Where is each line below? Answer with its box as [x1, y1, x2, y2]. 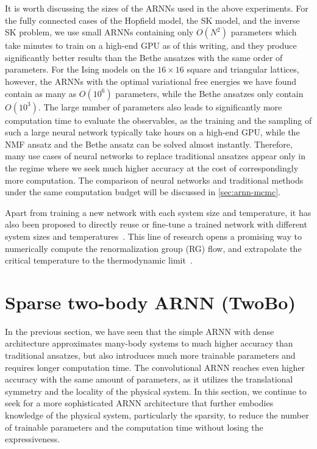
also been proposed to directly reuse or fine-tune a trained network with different [5, 218, 307, 231]
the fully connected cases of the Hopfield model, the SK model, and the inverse [5, 13, 300, 26]
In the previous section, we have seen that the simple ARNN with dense [5, 325, 274, 337]
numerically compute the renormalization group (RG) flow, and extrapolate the [5, 242, 302, 254]
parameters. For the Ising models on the [5, 63, 155, 76]
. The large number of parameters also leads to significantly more [38, 100, 282, 113]
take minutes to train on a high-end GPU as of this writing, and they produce [5, 39, 297, 52]
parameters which [230, 26, 297, 38]
